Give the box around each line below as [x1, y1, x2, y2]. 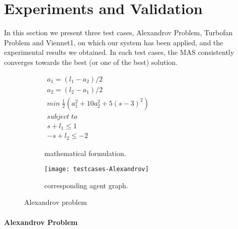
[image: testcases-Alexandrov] [44, 166, 149, 173]
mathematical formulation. [44, 147, 126, 158]
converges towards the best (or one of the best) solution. [4, 56, 178, 67]
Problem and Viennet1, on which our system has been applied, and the [4, 37, 223, 47]
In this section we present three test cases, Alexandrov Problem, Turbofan [4, 27, 233, 38]
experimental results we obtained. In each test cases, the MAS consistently [4, 47, 234, 57]
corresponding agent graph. [44, 180, 128, 190]
